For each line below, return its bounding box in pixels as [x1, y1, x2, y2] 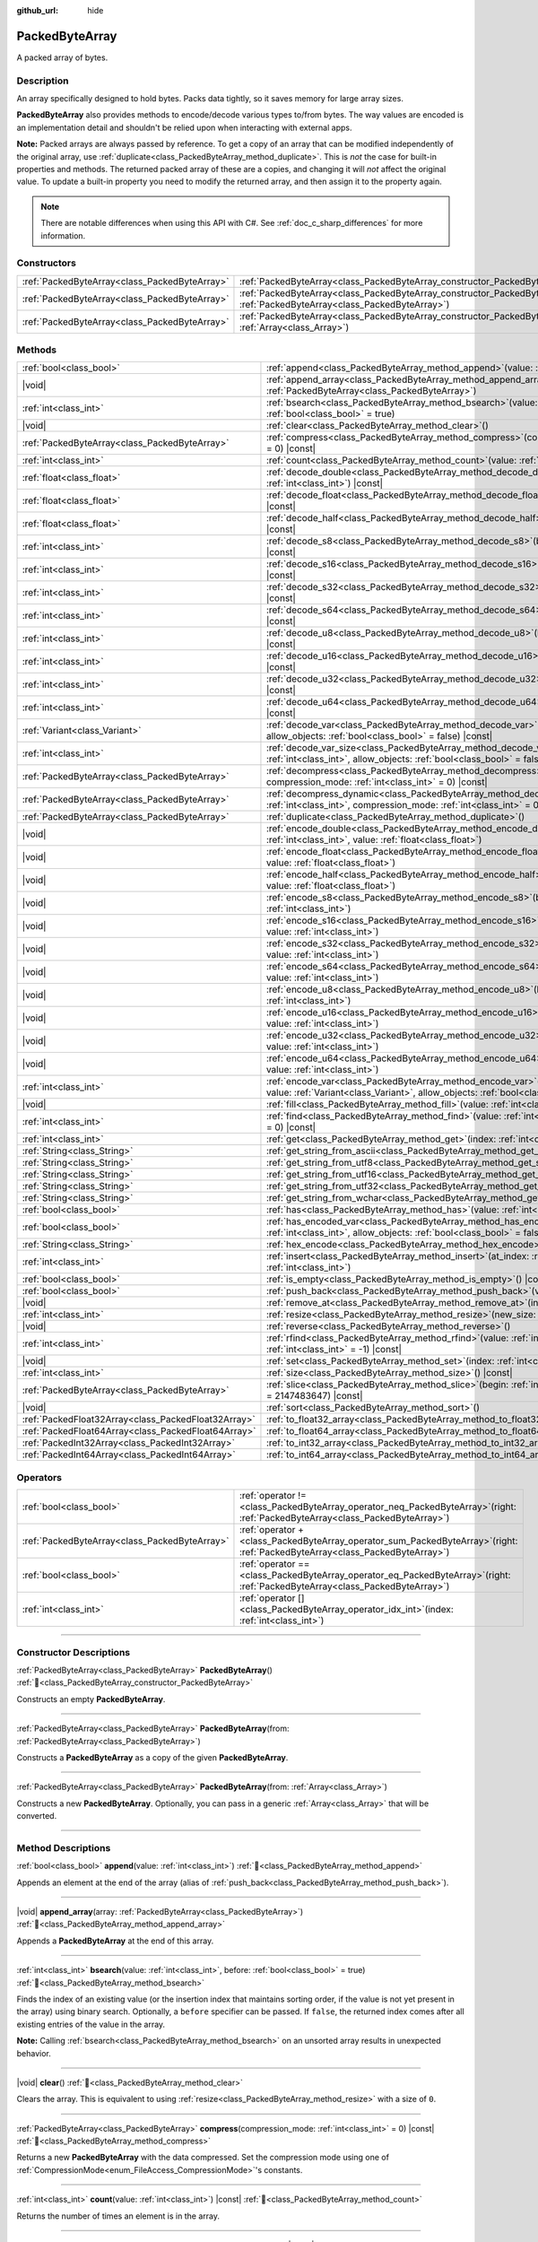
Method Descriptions [16, 1841, 111, 1854]
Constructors [16, 256, 76, 269]
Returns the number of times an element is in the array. [16, 2211, 220, 2221]
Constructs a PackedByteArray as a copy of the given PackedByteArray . [16, 1751, 289, 1762]
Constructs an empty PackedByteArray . [16, 1693, 166, 1704]
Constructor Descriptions [16, 1646, 130, 1658]
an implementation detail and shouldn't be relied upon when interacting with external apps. [16, 122, 352, 133]
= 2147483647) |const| [265, 1390, 363, 1403]
